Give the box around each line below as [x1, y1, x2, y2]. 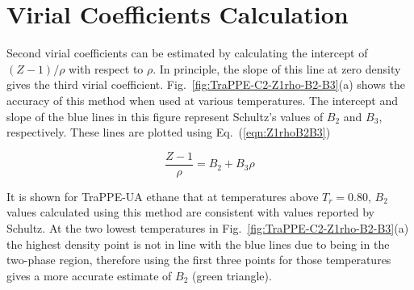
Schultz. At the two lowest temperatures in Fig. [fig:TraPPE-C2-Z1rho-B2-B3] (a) [6, 219, 409, 236]
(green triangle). [192, 267, 272, 284]
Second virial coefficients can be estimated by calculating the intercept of [6, 44, 368, 61]
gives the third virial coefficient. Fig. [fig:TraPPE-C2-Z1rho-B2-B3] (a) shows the [6, 76, 405, 93]
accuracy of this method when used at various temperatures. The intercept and [6, 91, 399, 108]
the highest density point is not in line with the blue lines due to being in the [6, 235, 390, 252]
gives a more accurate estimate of [6, 267, 172, 284]
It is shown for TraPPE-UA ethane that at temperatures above [6, 187, 319, 204]
